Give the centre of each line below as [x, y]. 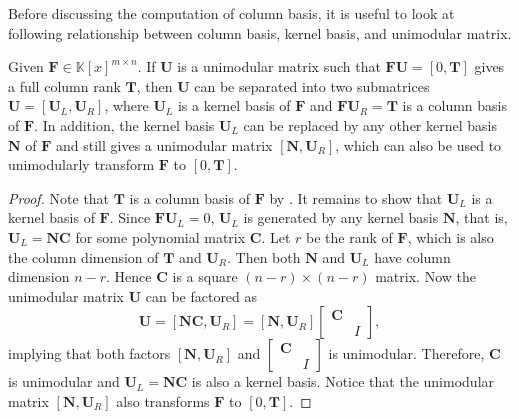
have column [412, 256]
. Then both [263, 256]
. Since [130, 217]
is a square [205, 276]
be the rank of [349, 236]
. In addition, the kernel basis [124, 124]
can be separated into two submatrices [312, 85]
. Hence [129, 276]
